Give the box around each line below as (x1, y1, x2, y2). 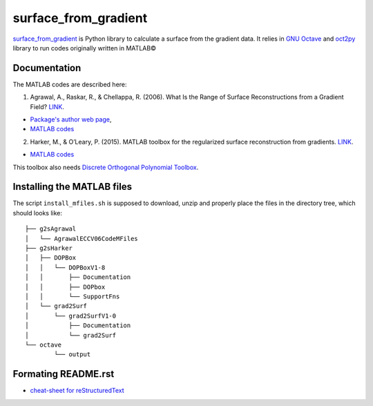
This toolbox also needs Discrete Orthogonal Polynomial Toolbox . (12, 163, 199, 171)
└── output (54, 351, 91, 358)
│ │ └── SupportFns (25, 293, 120, 300)
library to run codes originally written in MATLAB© (12, 43, 157, 52)
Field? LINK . (30, 102, 65, 110)
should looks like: (12, 209, 62, 217)
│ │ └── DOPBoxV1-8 (25, 263, 106, 271)
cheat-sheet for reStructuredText (30, 387, 124, 395)
